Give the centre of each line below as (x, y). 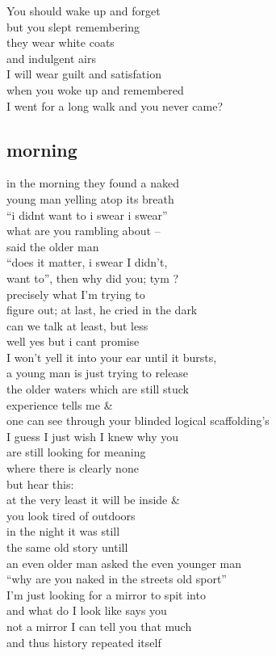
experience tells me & (60, 404)
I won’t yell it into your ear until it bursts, (112, 357)
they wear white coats (61, 42)
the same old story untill (67, 547)
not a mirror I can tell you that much (99, 626)
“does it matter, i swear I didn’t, (87, 262)
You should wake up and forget (84, 11)
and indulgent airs (51, 58)
